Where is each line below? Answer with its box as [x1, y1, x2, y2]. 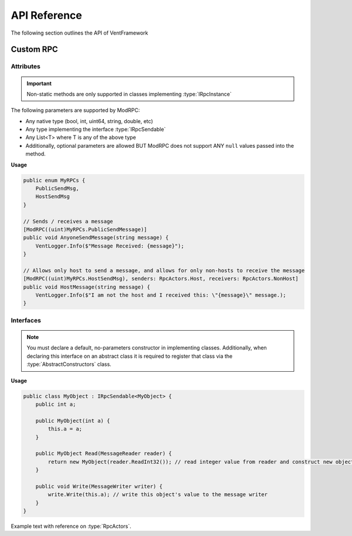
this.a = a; [48, 426, 82, 432]
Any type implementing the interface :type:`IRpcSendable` [25, 126, 166, 133]
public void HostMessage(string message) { [23, 283, 151, 290]
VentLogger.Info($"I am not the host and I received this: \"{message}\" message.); [35, 292, 287, 298]
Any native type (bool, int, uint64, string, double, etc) [25, 117, 153, 124]
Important [26, 80, 52, 87]
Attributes [11, 62, 40, 70]
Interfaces [11, 316, 41, 324]
